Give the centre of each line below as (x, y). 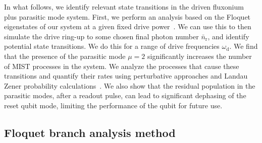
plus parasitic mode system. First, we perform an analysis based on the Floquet (127, 16)
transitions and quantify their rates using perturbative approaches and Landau (126, 76)
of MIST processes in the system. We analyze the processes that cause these (122, 66)
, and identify (228, 36)
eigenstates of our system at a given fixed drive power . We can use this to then (128, 26)
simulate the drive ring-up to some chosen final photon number (101, 36)
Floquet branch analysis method (90, 132)
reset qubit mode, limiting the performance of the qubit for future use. (113, 105)
